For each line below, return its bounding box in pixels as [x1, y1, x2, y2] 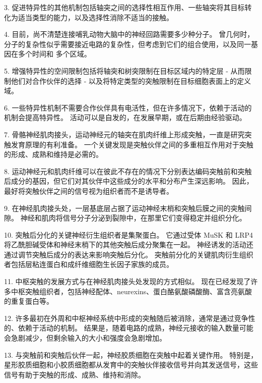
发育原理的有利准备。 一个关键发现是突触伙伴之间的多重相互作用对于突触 [11, 139, 253, 149]
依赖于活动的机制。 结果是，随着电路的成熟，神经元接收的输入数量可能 [18, 322, 253, 333]
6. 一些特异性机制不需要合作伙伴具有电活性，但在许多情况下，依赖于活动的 [4, 102, 252, 113]
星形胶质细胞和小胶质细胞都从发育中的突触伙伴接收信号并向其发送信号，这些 [4, 359, 258, 370]
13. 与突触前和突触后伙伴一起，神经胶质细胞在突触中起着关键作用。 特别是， [4, 349, 258, 360]
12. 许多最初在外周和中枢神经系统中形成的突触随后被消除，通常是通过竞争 [4, 312, 248, 323]
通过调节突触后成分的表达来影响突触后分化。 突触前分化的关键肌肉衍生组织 [4, 249, 253, 259]
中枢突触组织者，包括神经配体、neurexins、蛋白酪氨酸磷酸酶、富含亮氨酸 [11, 286, 252, 296]
